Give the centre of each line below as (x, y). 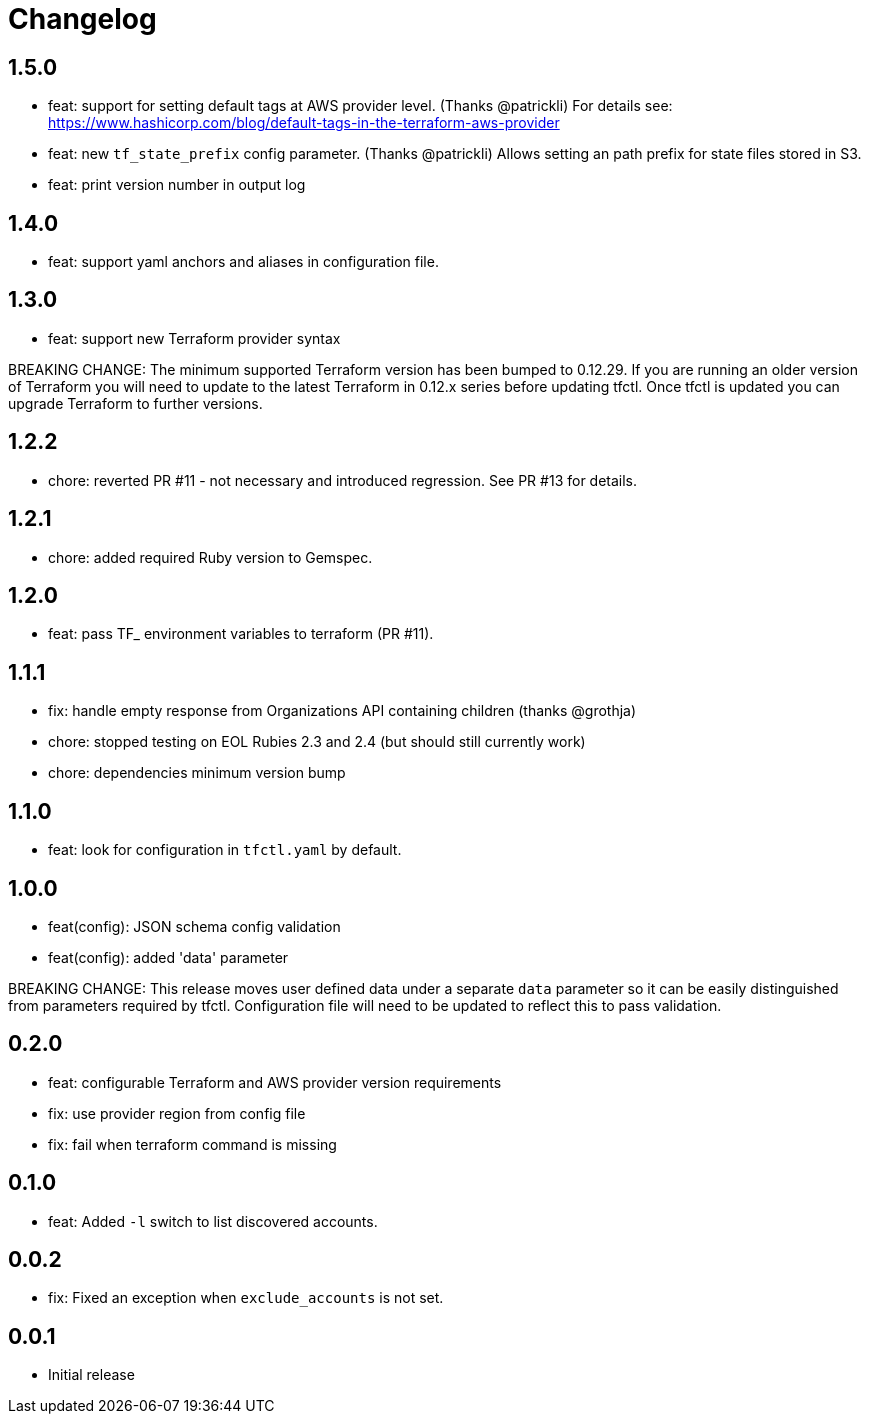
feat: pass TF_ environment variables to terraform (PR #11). (241, 634)
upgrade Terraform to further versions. (135, 403)
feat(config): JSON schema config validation (194, 926)
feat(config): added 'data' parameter (168, 957)
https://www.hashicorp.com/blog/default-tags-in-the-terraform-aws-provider (304, 123)
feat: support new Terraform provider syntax (194, 338)
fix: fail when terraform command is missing (192, 1144)
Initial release (91, 1375)
